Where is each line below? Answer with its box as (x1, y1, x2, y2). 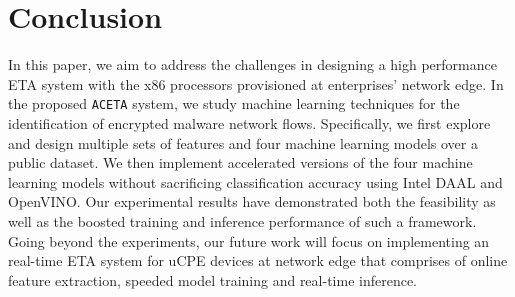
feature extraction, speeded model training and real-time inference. (8, 269, 418, 290)
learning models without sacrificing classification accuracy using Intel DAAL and (8, 171, 503, 192)
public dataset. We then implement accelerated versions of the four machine (8, 152, 473, 173)
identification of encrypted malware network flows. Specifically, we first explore (8, 112, 491, 133)
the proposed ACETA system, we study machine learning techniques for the (8, 93, 460, 114)
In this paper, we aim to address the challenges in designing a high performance (8, 54, 497, 75)
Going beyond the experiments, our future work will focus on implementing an (8, 230, 490, 251)
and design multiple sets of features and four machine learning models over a (8, 132, 478, 153)
